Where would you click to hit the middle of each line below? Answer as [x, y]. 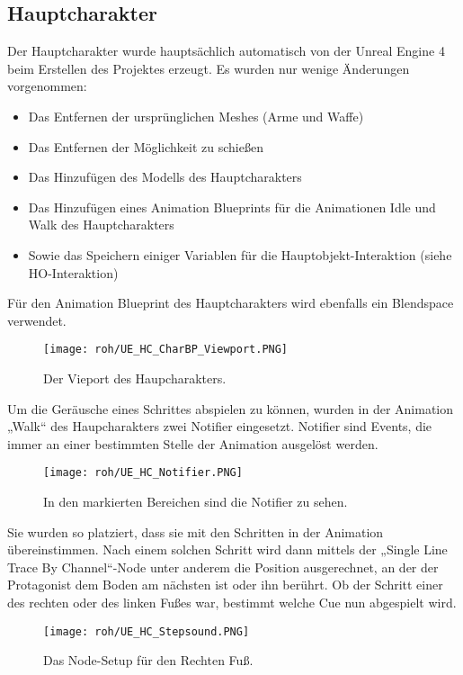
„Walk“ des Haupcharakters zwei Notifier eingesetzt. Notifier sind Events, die [220, 426]
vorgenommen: [47, 86]
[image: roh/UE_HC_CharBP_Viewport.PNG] [166, 350]
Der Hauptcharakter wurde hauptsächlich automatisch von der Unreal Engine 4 [226, 51]
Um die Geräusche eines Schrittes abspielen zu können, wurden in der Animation [231, 408]
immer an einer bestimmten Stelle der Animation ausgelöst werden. [193, 443]
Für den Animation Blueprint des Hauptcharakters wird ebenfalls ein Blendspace [231, 303]
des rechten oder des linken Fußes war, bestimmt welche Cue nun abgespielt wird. [232, 602]
